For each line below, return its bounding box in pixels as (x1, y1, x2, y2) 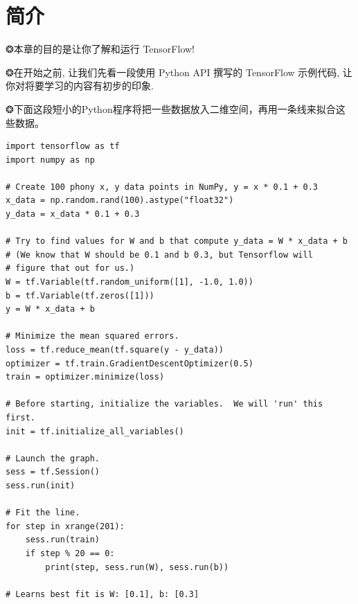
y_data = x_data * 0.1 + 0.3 (6, 209, 140, 220)
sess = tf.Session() (6, 467, 100, 477)
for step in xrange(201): (6, 521, 125, 531)
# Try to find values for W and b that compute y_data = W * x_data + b (6, 236, 348, 247)
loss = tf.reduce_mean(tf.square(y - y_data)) (6, 345, 224, 355)
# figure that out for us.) (6, 263, 135, 274)
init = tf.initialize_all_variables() (6, 426, 184, 436)
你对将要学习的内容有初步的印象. (6, 78, 154, 93)
